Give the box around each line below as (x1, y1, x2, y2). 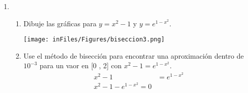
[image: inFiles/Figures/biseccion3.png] (23, 36, 165, 43)
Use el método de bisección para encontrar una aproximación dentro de (23, 50, 244, 61)
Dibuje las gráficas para (23, 18, 96, 28)
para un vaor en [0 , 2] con (39, 60, 122, 71)
